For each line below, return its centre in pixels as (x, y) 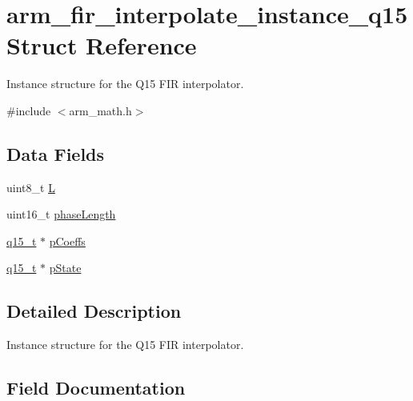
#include (29, 110)
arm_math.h (100, 110)
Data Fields (56, 153)
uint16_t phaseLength (61, 214)
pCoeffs (67, 241)
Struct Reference (102, 45)
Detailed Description (94, 311)
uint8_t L (31, 187)
